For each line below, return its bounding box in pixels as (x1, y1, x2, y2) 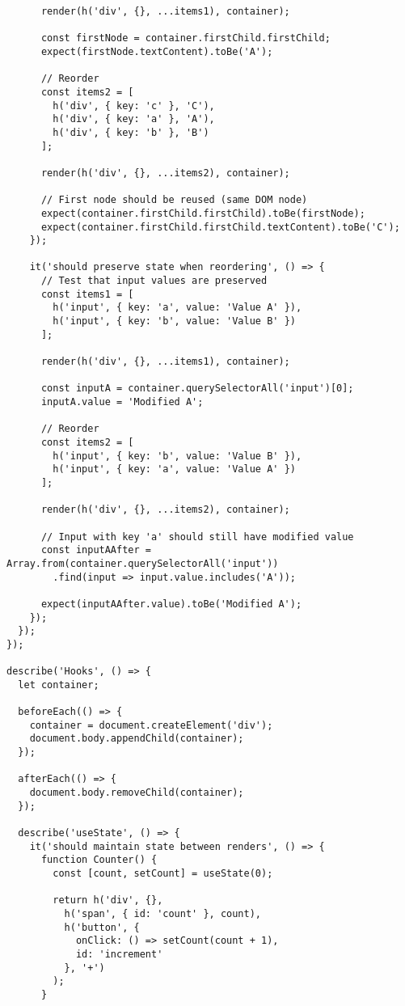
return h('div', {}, (53, 894, 163, 907)
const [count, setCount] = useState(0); (53, 868, 273, 879)
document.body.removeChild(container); (29, 787, 244, 799)
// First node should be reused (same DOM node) (40, 194, 308, 206)
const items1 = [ (40, 288, 134, 300)
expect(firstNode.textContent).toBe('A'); (40, 45, 273, 57)
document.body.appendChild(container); (29, 733, 244, 745)
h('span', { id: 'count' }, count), (64, 907, 261, 919)
